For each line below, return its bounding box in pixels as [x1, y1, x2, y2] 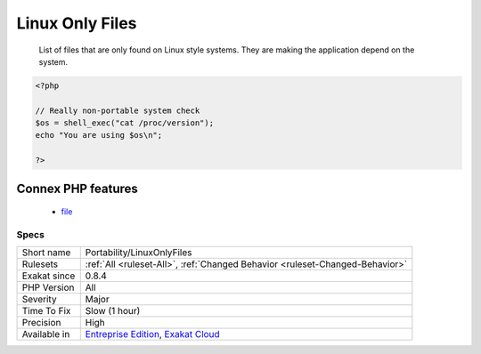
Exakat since [21, 270, 76, 282]
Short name [21, 246, 71, 259]
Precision [21, 317, 61, 329]
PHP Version [21, 281, 75, 294]
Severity [21, 294, 57, 306]
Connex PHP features [16, 181, 138, 196]
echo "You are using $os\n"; [35, 130, 163, 141]
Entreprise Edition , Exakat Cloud [85, 328, 220, 341]
